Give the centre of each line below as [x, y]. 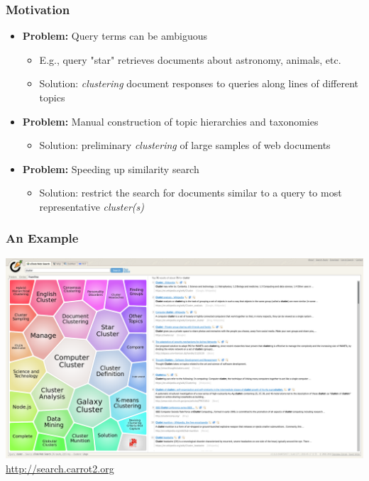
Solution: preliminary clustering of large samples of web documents [185, 145]
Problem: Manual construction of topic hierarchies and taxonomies [170, 121]
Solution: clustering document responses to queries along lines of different [199, 83]
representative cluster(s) [92, 206]
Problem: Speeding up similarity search [111, 168]
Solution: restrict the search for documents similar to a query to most [191, 193]
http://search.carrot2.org [60, 468]
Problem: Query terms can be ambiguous [115, 36]
